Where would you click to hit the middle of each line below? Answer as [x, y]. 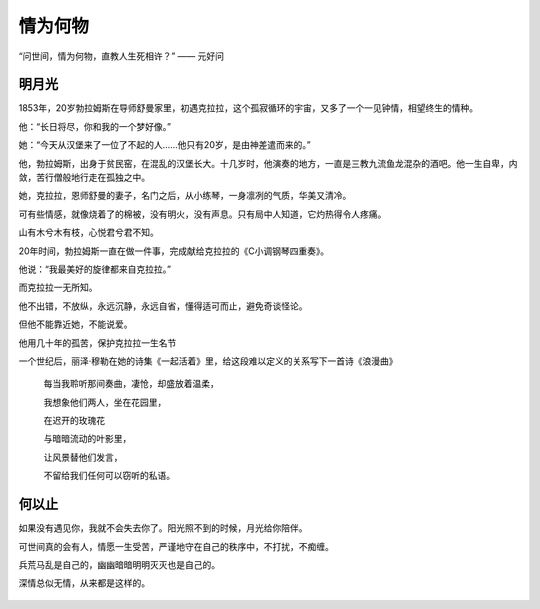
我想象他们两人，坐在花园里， [105, 402]
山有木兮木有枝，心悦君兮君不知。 [88, 232]
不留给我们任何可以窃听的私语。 [109, 476]
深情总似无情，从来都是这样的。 [84, 583]
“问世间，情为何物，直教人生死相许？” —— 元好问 [121, 56]
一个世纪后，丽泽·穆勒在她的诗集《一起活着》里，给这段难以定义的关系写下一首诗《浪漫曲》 [208, 361]
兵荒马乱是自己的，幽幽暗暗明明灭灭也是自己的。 [119, 564]
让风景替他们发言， [83, 457]
